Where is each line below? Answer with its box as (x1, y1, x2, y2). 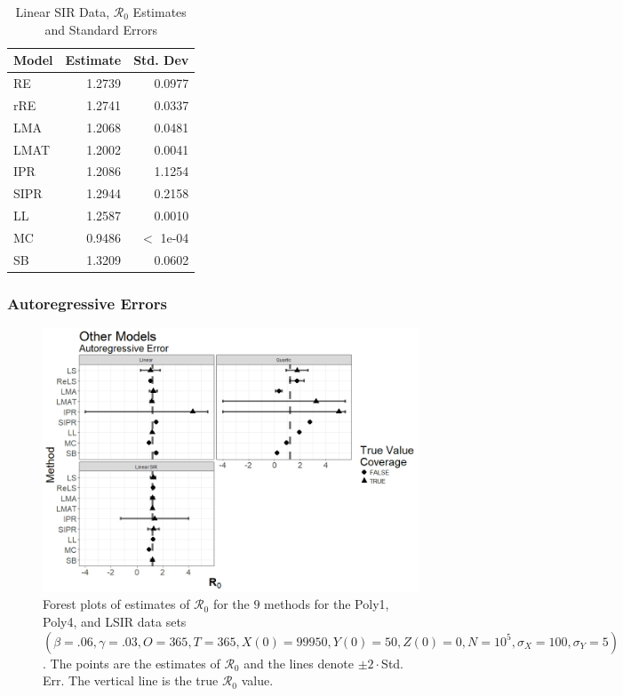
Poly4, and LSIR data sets (43, 612, 187, 631)
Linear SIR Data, (15, 3, 110, 20)
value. (241, 671, 274, 690)
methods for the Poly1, (264, 595, 389, 613)
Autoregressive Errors (7, 292, 167, 314)
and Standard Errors (44, 20, 157, 38)
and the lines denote (244, 653, 354, 672)
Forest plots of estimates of (43, 595, 190, 613)
